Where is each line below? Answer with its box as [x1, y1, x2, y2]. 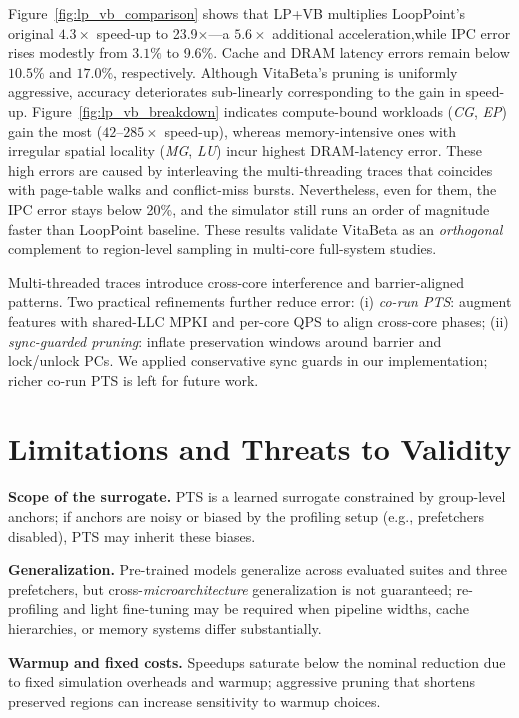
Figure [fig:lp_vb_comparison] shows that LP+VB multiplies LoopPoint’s [8, 3, 466, 23]
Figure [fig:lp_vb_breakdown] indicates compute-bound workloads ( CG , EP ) [32, 100, 507, 121]
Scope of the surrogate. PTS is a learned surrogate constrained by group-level [8, 486, 506, 507]
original [8, 22, 54, 43]
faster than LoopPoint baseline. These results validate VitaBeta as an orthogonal [8, 218, 503, 239]
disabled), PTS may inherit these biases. [8, 525, 256, 546]
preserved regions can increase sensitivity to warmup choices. [8, 690, 381, 711]
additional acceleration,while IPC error [272, 22, 511, 43]
